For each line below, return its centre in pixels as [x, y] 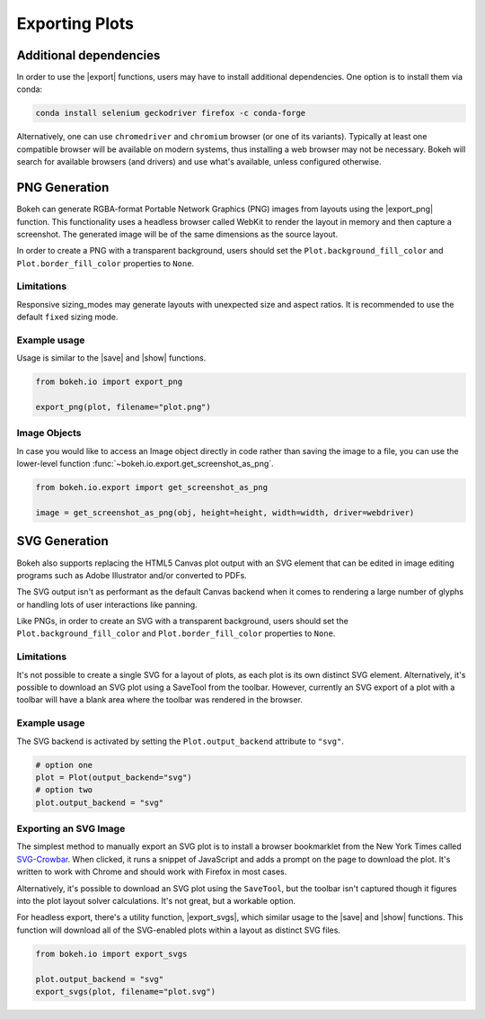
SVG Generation [62, 541]
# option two [64, 790]
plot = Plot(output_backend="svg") [114, 777]
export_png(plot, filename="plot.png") [123, 407]
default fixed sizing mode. [67, 317]
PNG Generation [63, 188]
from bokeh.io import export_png [109, 382]
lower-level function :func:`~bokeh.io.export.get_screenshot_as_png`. [145, 464]
